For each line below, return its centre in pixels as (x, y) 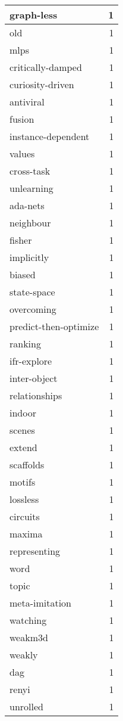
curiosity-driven (42, 84)
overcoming (33, 309)
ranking (25, 344)
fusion (22, 119)
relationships (36, 395)
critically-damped (46, 67)
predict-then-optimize (54, 326)
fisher (21, 240)
